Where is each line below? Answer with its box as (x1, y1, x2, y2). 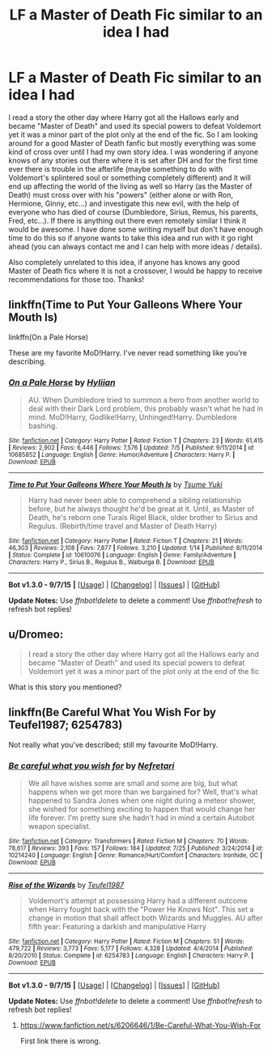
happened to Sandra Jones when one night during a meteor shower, (28, 796, 257, 805)
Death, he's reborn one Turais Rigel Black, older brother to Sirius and (28, 513, 258, 523)
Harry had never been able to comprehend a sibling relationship (28, 496, 241, 506)
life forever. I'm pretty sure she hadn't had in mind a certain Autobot (28, 813, 255, 822)
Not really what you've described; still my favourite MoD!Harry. (8, 740, 219, 749)
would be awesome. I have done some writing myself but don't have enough (8, 224, 263, 234)
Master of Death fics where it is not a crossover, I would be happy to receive (8, 266, 263, 275)
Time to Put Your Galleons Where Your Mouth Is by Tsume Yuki (8, 480, 223, 489)
